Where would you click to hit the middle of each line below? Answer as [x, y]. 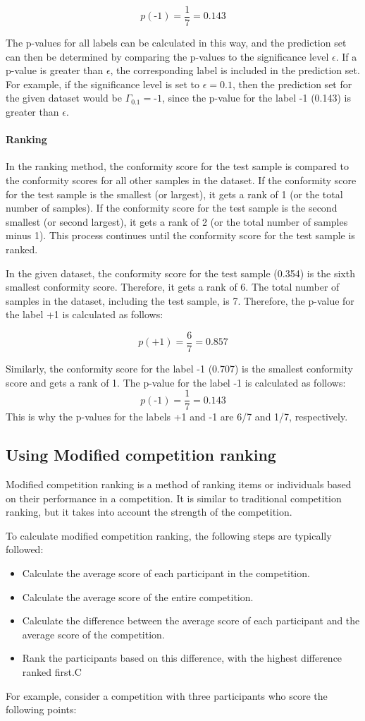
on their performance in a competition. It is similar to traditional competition [174, 498]
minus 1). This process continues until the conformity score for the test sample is [180, 235]
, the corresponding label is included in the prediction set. [235, 70]
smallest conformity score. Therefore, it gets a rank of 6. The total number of [173, 287]
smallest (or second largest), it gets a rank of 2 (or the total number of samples [177, 221]
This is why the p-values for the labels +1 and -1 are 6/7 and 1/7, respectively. [177, 417]
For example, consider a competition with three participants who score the [167, 695]
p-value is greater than [55, 70]
